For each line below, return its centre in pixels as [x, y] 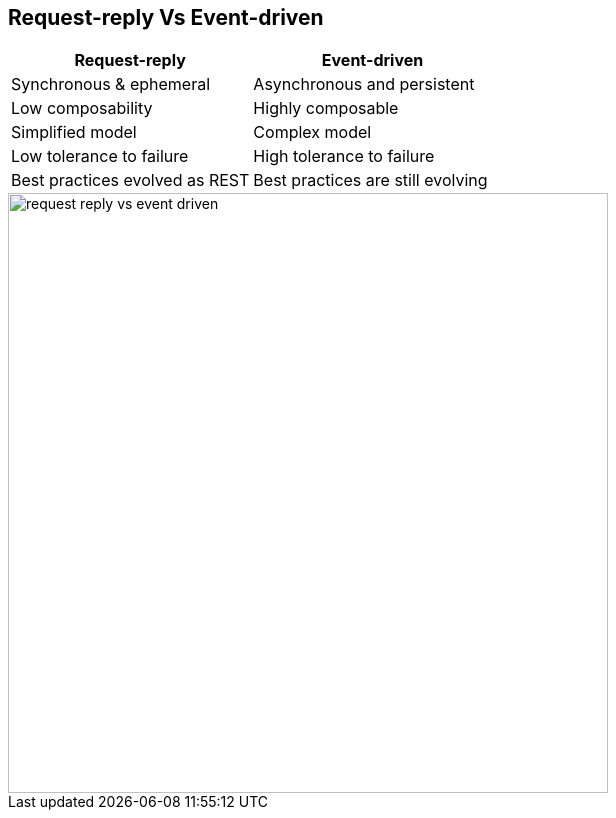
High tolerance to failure [344, 156]
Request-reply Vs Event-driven [166, 17]
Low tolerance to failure [100, 156]
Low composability [82, 108]
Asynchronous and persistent [364, 84]
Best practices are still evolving [370, 180]
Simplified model [74, 132]
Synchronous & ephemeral [111, 84]
